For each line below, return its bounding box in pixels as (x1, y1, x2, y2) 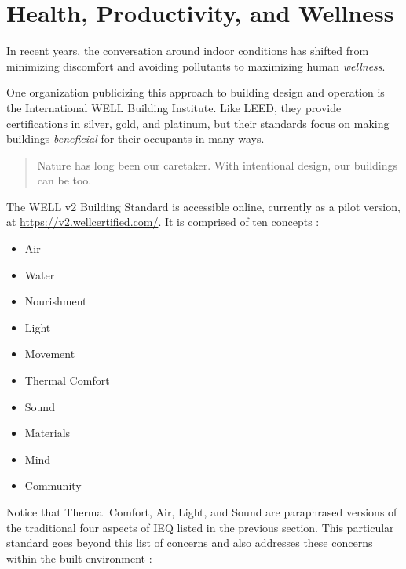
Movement (24, 345, 75, 362)
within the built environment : (6, 549, 152, 566)
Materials (24, 425, 71, 441)
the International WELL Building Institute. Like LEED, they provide (6, 99, 342, 115)
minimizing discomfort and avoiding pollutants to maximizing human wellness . (6, 57, 386, 74)
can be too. (37, 172, 92, 188)
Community (24, 477, 82, 494)
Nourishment (24, 293, 87, 309)
